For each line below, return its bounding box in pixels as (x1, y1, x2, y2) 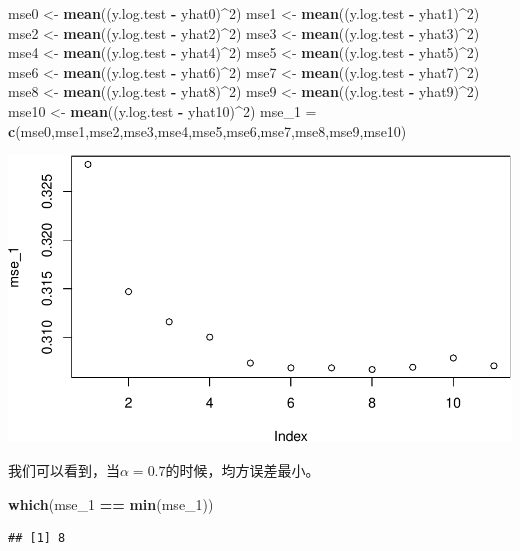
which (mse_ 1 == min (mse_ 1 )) (8, 493, 214, 514)
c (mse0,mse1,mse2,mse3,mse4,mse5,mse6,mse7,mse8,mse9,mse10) (8, 120, 407, 141)
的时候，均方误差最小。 (165, 460, 320, 481)
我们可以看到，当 (8, 460, 120, 481)
